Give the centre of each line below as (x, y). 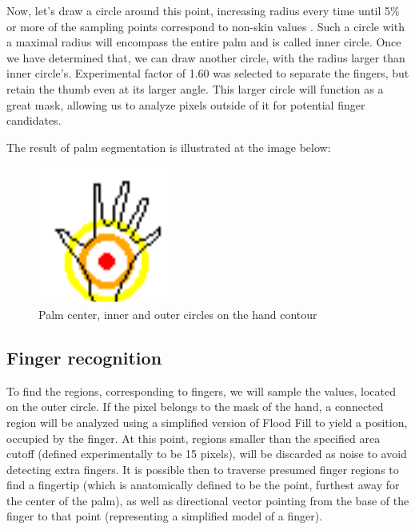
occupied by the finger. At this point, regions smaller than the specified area (194, 438)
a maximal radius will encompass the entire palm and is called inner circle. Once (204, 42)
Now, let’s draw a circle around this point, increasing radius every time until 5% (203, 10)
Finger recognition (84, 357)
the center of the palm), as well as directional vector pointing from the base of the (208, 500)
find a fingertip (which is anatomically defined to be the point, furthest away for (203, 485)
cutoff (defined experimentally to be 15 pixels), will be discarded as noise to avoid (207, 454)
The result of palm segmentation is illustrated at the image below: (169, 147)
